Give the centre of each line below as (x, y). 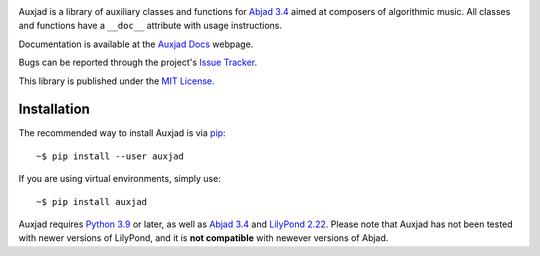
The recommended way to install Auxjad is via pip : (122, 133)
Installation (54, 109)
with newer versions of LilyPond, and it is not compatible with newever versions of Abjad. (203, 238)
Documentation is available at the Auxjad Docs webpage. (136, 44)
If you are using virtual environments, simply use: (120, 179)
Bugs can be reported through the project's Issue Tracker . (138, 62)
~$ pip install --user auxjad (110, 156)
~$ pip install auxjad (92, 201)
